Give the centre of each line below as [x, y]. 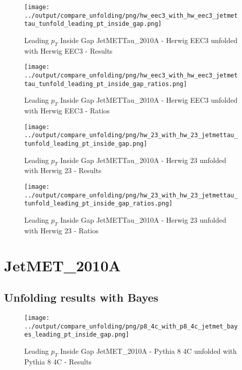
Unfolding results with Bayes [81, 297]
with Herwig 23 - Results [63, 170]
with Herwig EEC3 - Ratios [67, 111]
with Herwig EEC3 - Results [68, 50]
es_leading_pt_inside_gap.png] [77, 335]
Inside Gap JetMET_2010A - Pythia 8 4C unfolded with [149, 351]
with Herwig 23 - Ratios [61, 230]
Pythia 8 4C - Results [58, 361]
